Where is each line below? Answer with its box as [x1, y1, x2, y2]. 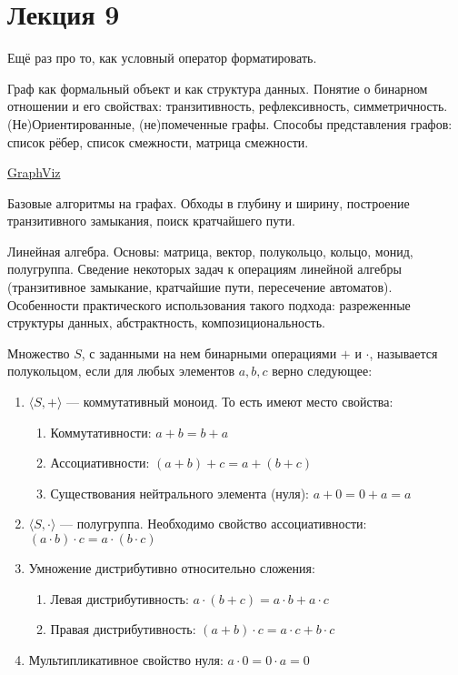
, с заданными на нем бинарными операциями [81, 343, 337, 362]
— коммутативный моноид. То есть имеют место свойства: [66, 392, 393, 411]
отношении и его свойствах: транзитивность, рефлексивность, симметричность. [7, 96, 448, 116]
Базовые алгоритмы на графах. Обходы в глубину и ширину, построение [7, 193, 410, 212]
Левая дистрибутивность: [50, 589, 189, 608]
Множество [7, 343, 70, 362]
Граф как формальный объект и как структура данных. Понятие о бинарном [7, 78, 428, 97]
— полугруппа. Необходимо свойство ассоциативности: [60, 514, 367, 533]
